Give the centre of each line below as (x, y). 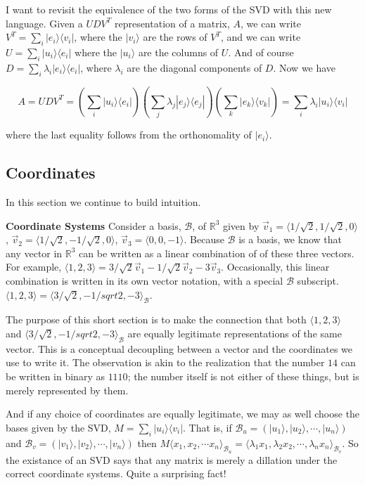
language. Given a (44, 23)
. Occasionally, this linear (275, 267)
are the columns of (178, 52)
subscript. (318, 281)
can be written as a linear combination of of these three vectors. (217, 253)
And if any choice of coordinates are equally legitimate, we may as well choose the (183, 414)
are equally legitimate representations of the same (235, 334)
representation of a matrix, (172, 23)
